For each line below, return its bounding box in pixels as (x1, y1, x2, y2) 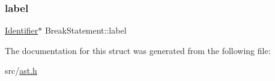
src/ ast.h (5, 64, 37, 77)
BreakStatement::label (44, 24, 127, 37)
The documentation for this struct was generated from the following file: (5, 44, 271, 56)
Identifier (5, 24, 38, 37)
